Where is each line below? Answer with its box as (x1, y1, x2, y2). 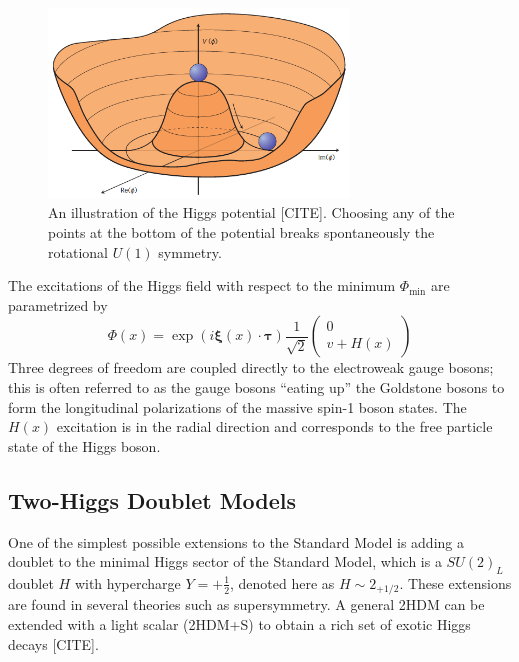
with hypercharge (74, 572, 181, 593)
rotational (48, 241, 108, 262)
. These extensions (399, 572, 512, 593)
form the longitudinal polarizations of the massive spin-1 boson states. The (8, 396, 467, 417)
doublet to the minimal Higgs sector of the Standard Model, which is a (8, 551, 442, 572)
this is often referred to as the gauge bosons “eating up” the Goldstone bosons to (8, 376, 505, 397)
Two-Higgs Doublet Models (8, 484, 297, 515)
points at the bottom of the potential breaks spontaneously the (48, 221, 435, 242)
